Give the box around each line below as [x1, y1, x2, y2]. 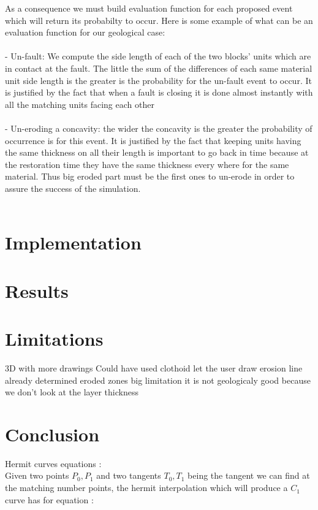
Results [5, 278, 69, 303]
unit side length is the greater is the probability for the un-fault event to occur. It [5, 74, 312, 86]
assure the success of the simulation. [5, 181, 141, 194]
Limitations [5, 326, 104, 351]
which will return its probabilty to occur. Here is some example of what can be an [5, 13, 313, 26]
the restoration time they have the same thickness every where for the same [5, 158, 289, 170]
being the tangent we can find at [187, 469, 310, 482]
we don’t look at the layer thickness [5, 386, 138, 398]
